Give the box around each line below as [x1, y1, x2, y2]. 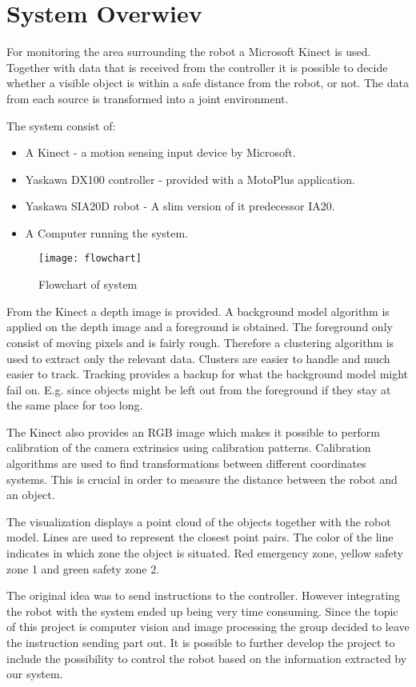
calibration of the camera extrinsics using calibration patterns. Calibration [6, 439, 371, 456]
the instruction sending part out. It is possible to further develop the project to [6, 634, 395, 650]
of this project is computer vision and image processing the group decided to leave [6, 618, 410, 635]
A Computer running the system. [25, 224, 189, 241]
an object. [6, 486, 55, 503]
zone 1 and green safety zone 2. [6, 560, 160, 577]
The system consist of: [6, 117, 116, 134]
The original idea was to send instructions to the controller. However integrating [6, 587, 401, 604]
